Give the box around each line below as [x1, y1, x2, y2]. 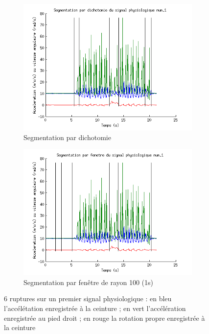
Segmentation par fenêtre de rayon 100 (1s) [23, 277, 154, 287]
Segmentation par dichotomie [23, 132, 111, 142]
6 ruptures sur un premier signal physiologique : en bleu [4, 293, 172, 304]
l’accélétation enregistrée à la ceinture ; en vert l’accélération [4, 303, 186, 313]
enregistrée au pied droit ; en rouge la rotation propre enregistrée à [4, 312, 205, 323]
